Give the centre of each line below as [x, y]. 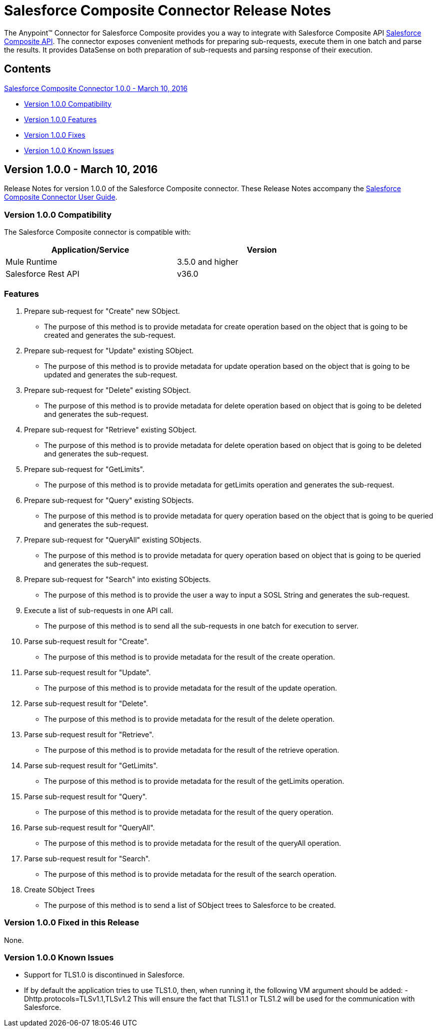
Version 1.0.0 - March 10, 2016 [81, 170]
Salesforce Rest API [42, 274]
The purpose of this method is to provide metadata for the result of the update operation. [191, 688]
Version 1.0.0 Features [60, 119]
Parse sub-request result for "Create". [86, 641]
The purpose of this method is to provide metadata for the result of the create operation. [189, 657]
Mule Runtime [31, 262]
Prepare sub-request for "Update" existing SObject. [109, 350]
